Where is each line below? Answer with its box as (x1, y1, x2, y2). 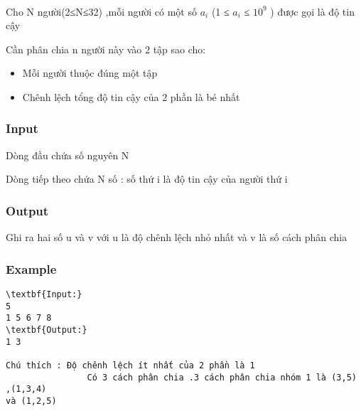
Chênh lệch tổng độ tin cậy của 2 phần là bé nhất (22, 89, 240, 104)
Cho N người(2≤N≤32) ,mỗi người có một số (6, 4, 197, 18)
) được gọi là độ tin (270, 4, 355, 18)
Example (6, 260, 57, 277)
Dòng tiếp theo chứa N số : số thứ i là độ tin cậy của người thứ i (6, 171, 288, 186)
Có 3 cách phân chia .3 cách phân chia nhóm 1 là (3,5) (87, 372, 357, 383)
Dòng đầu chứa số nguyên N (6, 147, 129, 162)
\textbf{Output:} (6, 324, 87, 335)
